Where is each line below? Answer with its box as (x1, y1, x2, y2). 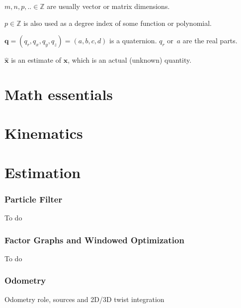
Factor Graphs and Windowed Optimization (4, 233, 184, 246)
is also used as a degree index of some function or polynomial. (23, 17, 212, 28)
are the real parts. (182, 35, 238, 46)
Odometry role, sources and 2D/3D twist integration (4, 294, 164, 304)
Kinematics (4, 123, 83, 143)
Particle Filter (4, 193, 63, 205)
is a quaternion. (109, 35, 157, 46)
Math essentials (4, 84, 113, 104)
